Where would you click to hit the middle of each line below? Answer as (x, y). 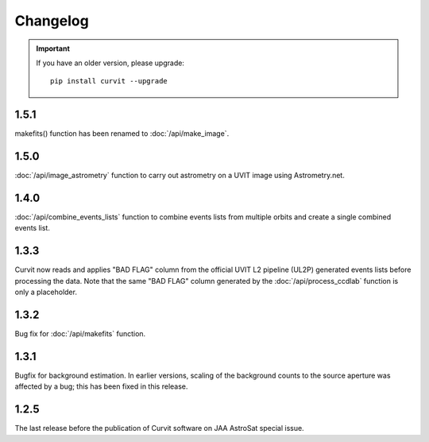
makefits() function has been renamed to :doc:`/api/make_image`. (122, 134)
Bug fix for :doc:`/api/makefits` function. (80, 334)
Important (53, 48)
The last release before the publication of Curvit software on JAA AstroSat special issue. (160, 428)
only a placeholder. (46, 292)
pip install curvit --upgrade (109, 81)
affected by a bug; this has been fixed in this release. (101, 386)
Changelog (52, 21)
